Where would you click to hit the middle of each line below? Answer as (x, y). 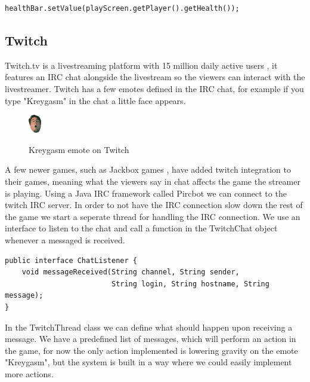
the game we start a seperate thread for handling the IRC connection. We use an (153, 216)
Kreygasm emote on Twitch (79, 149)
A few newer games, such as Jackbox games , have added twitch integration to (148, 169)
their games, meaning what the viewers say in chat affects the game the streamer (153, 181)
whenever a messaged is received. (65, 240)
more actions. (29, 373)
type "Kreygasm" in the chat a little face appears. (95, 100)
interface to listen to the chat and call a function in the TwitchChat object (141, 228)
